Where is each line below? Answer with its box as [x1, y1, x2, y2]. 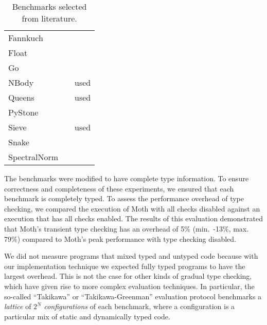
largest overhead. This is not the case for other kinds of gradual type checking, [4, 271, 252, 281]
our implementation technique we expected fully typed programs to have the [4, 260, 245, 271]
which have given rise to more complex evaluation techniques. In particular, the [4, 280, 255, 291]
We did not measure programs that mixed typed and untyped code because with [4, 251, 258, 261]
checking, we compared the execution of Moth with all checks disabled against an [4, 203, 260, 214]
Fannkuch [8, 32, 43, 44]
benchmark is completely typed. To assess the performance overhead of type [4, 193, 244, 204]
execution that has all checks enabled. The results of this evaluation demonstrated [4, 213, 263, 224]
